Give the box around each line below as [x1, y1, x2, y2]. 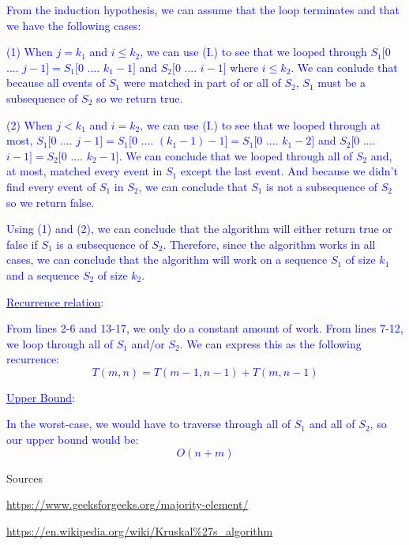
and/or [131, 335, 165, 351]
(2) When [6, 116, 53, 133]
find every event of [6, 178, 96, 194]
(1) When [6, 43, 53, 60]
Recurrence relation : [6, 293, 104, 310]
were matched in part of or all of [123, 74, 281, 91]
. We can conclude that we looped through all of [118, 147, 353, 163]
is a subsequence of [56, 235, 148, 252]
